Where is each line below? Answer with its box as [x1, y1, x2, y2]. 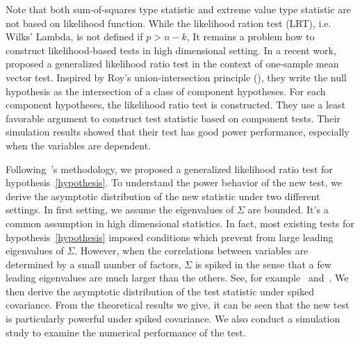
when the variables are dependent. [6, 138, 151, 152]
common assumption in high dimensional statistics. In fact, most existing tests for [6, 215, 354, 230]
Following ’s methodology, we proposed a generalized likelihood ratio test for [6, 161, 333, 176]
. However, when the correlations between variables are [74, 243, 309, 258]
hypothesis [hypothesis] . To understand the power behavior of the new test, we [6, 175, 343, 190]
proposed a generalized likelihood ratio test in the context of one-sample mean [6, 56, 339, 71]
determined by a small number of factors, [6, 256, 181, 271]
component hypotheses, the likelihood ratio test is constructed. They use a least [6, 97, 346, 112]
